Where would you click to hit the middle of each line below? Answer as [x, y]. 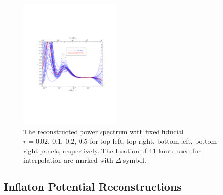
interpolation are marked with [68, 160]
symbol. [135, 160]
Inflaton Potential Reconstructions [93, 186]
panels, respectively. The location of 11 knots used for [120, 150]
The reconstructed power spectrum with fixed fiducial [104, 131]
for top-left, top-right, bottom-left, [141, 141]
